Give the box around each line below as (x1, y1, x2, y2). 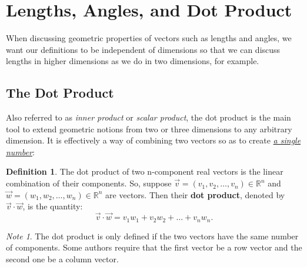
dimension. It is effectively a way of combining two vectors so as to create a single (6, 134, 301, 146)
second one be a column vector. (6, 252, 119, 265)
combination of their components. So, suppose (6, 177, 172, 189)
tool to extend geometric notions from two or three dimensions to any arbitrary (6, 122, 292, 135)
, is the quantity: (22, 200, 83, 212)
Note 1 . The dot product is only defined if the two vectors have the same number (6, 229, 299, 242)
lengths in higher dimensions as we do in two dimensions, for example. (6, 55, 259, 67)
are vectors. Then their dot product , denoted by (105, 188, 285, 201)
